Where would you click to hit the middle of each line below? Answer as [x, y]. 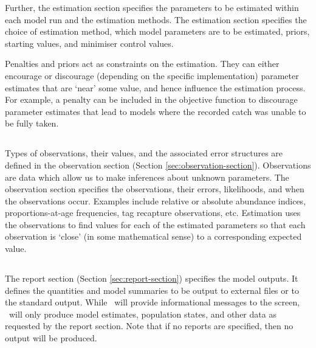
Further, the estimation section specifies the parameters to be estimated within [152, 7]
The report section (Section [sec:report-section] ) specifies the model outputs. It [152, 278]
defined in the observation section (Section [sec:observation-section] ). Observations [158, 165]
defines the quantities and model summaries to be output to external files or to [152, 290]
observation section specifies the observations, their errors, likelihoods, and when [155, 189]
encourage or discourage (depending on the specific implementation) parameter [152, 75]
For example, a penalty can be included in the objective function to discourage [151, 99]
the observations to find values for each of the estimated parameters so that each [155, 224]
